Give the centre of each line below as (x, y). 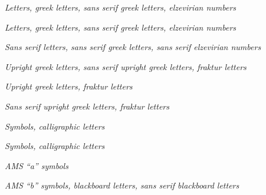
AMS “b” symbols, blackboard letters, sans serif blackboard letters (122, 185)
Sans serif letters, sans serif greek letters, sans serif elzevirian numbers (133, 47)
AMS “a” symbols (37, 165)
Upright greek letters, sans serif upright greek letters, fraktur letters (126, 66)
